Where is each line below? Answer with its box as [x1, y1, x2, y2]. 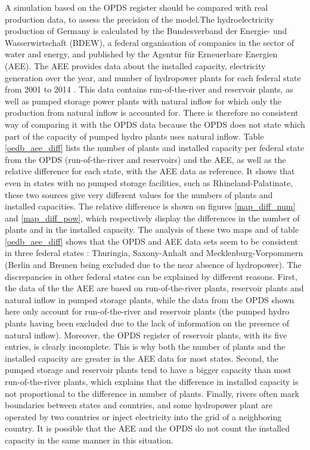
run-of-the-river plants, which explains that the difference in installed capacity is [5, 375, 299, 387]
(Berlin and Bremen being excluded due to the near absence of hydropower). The [5, 258, 302, 271]
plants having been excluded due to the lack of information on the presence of [5, 317, 290, 329]
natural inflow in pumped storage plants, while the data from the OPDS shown [5, 293, 294, 306]
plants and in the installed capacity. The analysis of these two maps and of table [5, 223, 299, 236]
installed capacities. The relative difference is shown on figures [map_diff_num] [5, 200, 296, 212]
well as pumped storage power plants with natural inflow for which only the [5, 94, 281, 107]
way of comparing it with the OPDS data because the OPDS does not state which [5, 118, 305, 130]
